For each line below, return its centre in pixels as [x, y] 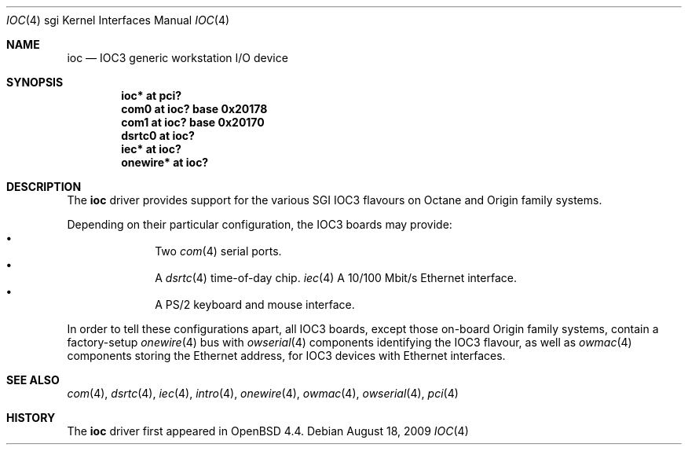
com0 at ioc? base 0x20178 [194, 109]
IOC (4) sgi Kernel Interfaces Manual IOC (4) [118, 20]
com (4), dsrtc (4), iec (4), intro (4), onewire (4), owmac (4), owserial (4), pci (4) [263, 393]
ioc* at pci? [152, 95]
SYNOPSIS [35, 82]
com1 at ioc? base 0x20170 [193, 122]
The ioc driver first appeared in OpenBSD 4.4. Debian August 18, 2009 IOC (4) [268, 431]
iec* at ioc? [151, 149]
